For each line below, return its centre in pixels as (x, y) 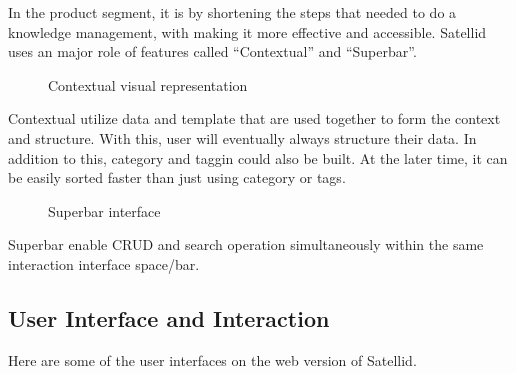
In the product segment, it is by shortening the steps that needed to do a (232, 12)
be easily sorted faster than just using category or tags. (177, 177)
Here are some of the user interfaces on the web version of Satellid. (212, 359)
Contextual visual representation (148, 84)
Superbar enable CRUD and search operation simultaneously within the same (246, 244)
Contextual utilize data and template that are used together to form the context (254, 118)
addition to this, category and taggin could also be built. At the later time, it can (258, 157)
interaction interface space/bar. (104, 263)
